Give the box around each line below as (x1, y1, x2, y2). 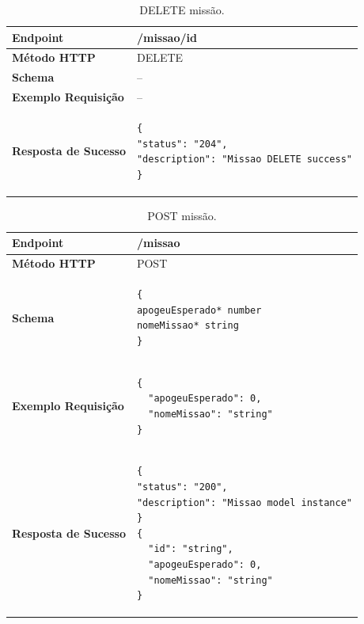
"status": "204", (136, 138, 228, 150)
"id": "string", (148, 543, 233, 555)
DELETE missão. (139, 2, 225, 17)
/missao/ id (136, 29, 197, 45)
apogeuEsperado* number (136, 304, 262, 316)
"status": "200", (136, 481, 228, 493)
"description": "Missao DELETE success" (136, 154, 352, 166)
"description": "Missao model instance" (136, 497, 352, 508)
